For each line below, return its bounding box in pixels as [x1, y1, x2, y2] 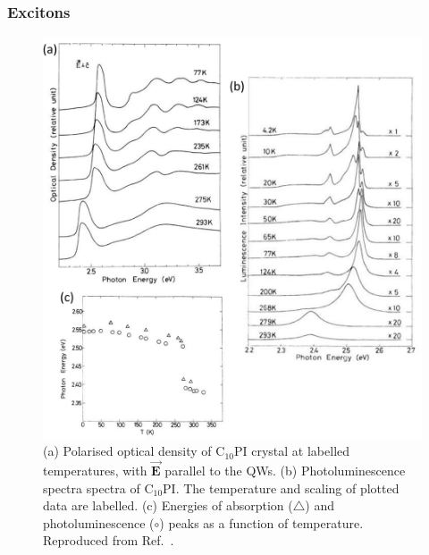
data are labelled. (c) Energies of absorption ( [43, 496, 293, 515]
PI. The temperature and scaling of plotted [163, 478, 400, 497]
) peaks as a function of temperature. [159, 513, 364, 532]
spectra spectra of [43, 478, 140, 497]
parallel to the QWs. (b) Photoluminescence [164, 461, 406, 480]
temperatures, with [43, 461, 147, 480]
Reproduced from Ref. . [43, 531, 174, 550]
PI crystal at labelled [233, 441, 350, 460]
